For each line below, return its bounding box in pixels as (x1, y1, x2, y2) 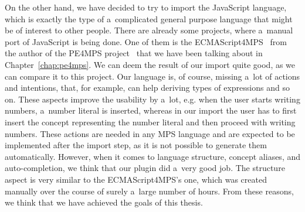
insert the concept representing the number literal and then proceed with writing (5, 115, 296, 128)
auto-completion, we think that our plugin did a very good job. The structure (5, 162, 285, 174)
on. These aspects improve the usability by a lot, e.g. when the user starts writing (5, 93, 300, 105)
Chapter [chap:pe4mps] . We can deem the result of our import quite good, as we (5, 58, 296, 70)
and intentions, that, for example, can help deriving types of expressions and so (5, 81, 290, 94)
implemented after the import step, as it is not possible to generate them (5, 139, 267, 151)
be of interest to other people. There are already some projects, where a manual (5, 24, 293, 36)
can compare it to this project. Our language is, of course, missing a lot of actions (5, 70, 300, 82)
